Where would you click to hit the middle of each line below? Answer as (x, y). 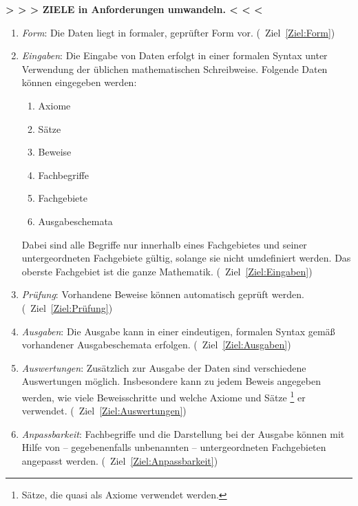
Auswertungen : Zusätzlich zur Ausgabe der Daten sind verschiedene (164, 367)
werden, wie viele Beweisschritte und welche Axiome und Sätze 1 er (164, 396)
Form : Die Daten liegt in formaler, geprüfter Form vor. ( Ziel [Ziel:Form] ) (178, 32)
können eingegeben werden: (79, 82)
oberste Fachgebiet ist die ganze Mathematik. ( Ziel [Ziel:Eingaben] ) (167, 271)
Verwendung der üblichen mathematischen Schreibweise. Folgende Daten (175, 68)
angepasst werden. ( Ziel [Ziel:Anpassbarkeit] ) (120, 460)
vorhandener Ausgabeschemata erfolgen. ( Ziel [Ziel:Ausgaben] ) (156, 345)
